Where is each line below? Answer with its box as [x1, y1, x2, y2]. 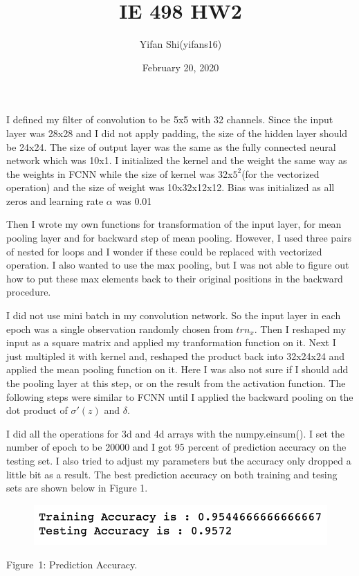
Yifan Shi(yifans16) [139, 37, 222, 51]
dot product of [6, 403, 68, 417]
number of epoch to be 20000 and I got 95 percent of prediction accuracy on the [6, 440, 347, 454]
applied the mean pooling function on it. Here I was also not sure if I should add [6, 362, 349, 377]
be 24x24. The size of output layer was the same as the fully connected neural [6, 139, 336, 154]
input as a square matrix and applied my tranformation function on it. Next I [6, 335, 336, 350]
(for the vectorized [241, 166, 320, 181]
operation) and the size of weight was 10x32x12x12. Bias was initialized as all [6, 180, 335, 195]
